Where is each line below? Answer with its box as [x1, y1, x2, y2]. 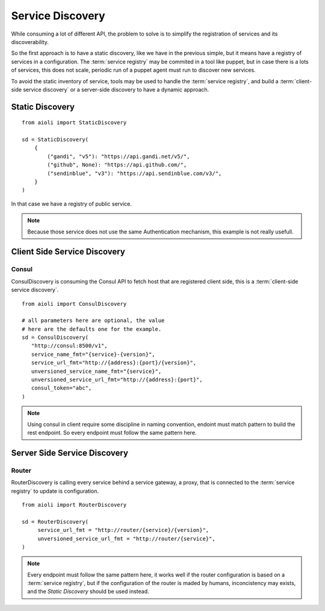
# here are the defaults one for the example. [22, 326, 162, 332]
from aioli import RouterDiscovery [22, 501, 127, 508]
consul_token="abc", [31, 385, 92, 391]
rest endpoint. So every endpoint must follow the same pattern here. [27, 429, 197, 436]
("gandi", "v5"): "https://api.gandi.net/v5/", [47, 153, 190, 160]
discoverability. [11, 38, 49, 45]
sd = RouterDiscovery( [22, 518, 89, 525]
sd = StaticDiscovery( [22, 136, 89, 143]
